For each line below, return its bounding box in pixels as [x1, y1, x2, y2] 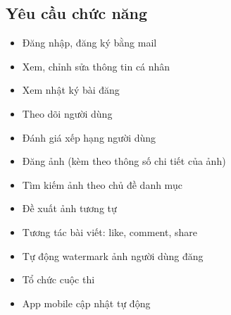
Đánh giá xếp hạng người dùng [22, 130, 156, 144]
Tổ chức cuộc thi [22, 272, 95, 287]
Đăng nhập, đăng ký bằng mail [22, 35, 157, 50]
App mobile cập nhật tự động [22, 295, 151, 310]
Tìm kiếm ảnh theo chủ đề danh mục [22, 177, 182, 192]
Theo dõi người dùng [22, 106, 113, 121]
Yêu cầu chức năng [6, 2, 148, 24]
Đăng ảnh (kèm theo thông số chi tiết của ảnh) [22, 154, 226, 168]
